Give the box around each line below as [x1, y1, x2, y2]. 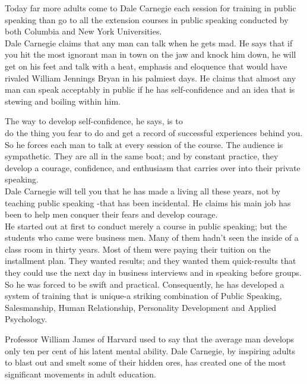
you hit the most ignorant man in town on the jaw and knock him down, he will [5, 48, 296, 61]
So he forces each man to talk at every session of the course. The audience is [5, 138, 283, 150]
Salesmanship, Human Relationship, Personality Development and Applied [5, 301, 277, 313]
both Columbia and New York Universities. [5, 25, 162, 37]
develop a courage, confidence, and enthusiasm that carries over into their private [5, 161, 300, 174]
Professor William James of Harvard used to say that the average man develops [5, 333, 295, 345]
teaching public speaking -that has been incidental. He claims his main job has [5, 196, 291, 209]
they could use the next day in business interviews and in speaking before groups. [5, 266, 302, 279]
